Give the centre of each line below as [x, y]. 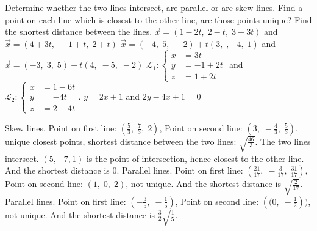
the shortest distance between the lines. [79, 31]
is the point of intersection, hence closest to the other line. [195, 158]
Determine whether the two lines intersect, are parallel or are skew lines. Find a [154, 7]
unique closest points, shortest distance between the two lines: [121, 141]
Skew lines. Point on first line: [61, 127]
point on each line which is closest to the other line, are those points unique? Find [158, 19]
